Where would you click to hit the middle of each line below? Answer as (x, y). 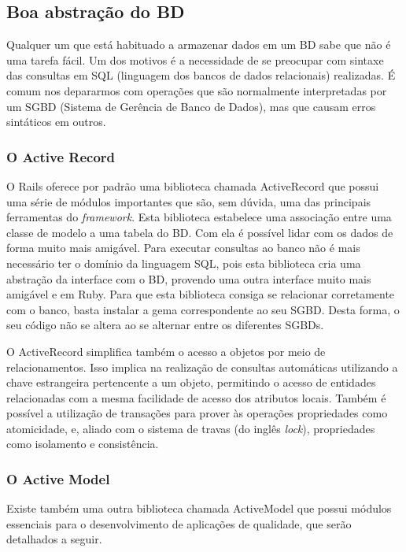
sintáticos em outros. (56, 122)
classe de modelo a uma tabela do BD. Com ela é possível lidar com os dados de (200, 232)
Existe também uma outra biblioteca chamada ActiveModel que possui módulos (199, 508)
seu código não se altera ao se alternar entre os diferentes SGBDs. (165, 325)
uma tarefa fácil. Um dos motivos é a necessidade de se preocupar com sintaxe (195, 59)
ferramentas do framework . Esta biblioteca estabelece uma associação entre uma (199, 217)
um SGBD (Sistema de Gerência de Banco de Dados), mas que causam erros (191, 106)
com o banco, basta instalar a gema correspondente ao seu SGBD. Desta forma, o (203, 309)
